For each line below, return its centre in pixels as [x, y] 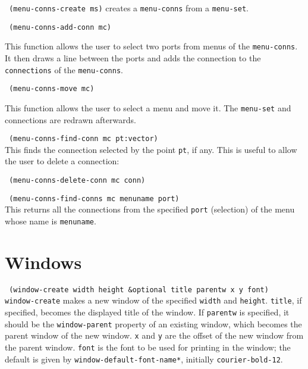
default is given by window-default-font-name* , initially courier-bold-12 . [144, 359]
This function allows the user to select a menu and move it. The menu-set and [148, 107]
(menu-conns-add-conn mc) [60, 27]
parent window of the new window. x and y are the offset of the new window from [154, 335]
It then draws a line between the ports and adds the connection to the [133, 57]
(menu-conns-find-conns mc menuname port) [94, 198]
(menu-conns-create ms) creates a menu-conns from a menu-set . [129, 8]
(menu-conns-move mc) [52, 89]
